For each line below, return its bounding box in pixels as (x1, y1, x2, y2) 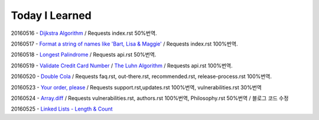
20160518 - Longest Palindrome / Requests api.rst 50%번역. (11, 51, 157, 59)
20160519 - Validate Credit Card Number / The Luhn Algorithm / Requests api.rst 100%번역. (11, 62, 233, 69)
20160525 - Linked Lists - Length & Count (11, 105, 113, 112)
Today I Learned (11, 9, 92, 22)
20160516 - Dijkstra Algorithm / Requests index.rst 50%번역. (11, 30, 157, 37)
